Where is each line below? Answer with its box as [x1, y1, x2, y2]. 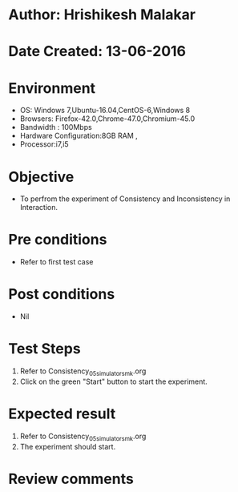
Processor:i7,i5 [19, 139, 70, 149]
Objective [8, 167, 75, 186]
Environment [8, 79, 96, 97]
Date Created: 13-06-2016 [8, 42, 187, 61]
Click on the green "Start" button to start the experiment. [19, 377, 208, 386]
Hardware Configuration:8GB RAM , [19, 131, 138, 141]
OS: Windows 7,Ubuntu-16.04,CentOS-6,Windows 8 [19, 106, 191, 115]
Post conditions [8, 285, 115, 304]
